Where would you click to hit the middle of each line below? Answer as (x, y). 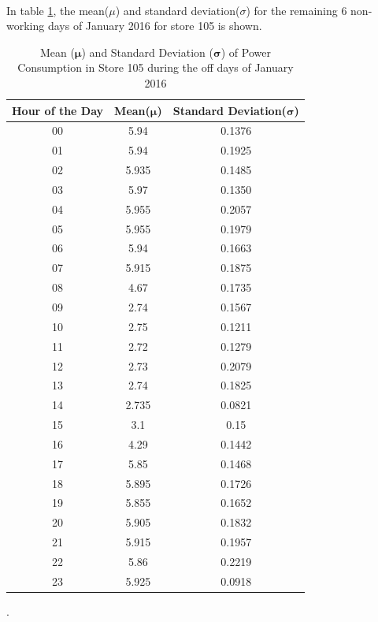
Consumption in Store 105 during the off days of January (156, 67)
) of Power (246, 52)
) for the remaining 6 (296, 10)
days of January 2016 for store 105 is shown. (155, 26)
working (26, 26)
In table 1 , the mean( (58, 10)
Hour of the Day (58, 110)
